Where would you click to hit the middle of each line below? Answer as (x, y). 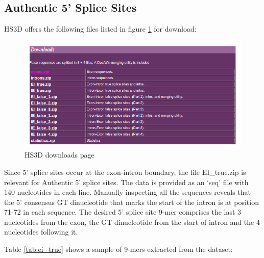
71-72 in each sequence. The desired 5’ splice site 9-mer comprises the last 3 (123, 212)
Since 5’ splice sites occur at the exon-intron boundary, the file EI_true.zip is (125, 172)
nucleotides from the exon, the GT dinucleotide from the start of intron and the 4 (132, 222)
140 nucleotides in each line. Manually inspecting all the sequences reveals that (128, 192)
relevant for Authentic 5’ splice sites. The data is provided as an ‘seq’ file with (126, 182)
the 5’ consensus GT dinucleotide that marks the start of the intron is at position (131, 202)
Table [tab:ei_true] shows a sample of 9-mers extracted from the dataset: (118, 249)
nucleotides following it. (41, 232)
